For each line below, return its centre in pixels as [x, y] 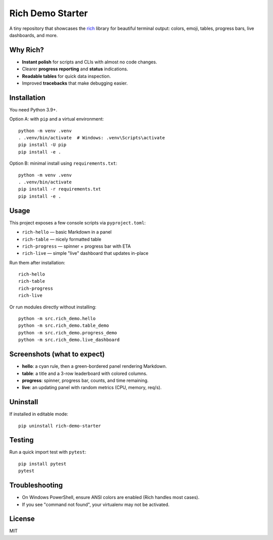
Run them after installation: [37, 262]
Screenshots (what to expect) [57, 354]
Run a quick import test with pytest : [48, 452]
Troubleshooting [36, 486]
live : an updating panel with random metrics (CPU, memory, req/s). [92, 388]
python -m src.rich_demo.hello [57, 319]
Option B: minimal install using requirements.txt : [63, 163]
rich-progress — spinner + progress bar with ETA [76, 246]
